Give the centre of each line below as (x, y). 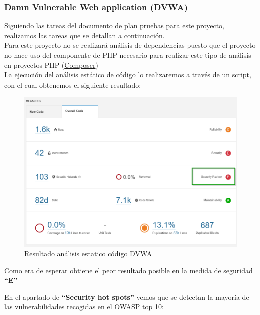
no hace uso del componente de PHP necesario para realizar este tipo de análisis (128, 55)
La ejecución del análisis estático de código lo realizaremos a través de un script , (128, 75)
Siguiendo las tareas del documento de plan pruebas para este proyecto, (114, 25)
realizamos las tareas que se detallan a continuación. (84, 35)
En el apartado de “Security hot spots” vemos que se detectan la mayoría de (127, 297)
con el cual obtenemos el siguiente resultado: (73, 84)
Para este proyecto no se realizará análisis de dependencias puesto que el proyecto (130, 45)
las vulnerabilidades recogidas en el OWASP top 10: (84, 307)
